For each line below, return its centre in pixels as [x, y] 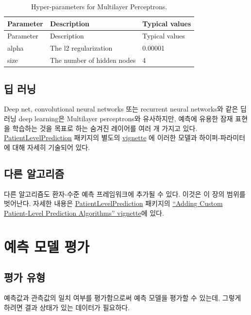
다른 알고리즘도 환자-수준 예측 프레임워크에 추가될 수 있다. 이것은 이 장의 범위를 [125, 194]
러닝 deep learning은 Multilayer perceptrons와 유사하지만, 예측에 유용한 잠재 [118, 119]
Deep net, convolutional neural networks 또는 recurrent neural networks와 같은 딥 [125, 109]
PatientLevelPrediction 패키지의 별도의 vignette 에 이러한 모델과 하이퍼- [112, 138]
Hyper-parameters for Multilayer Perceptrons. [99, 6]
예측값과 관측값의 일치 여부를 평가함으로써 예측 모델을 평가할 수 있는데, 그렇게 [123, 297]
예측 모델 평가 [47, 246]
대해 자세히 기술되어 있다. [51, 147]
